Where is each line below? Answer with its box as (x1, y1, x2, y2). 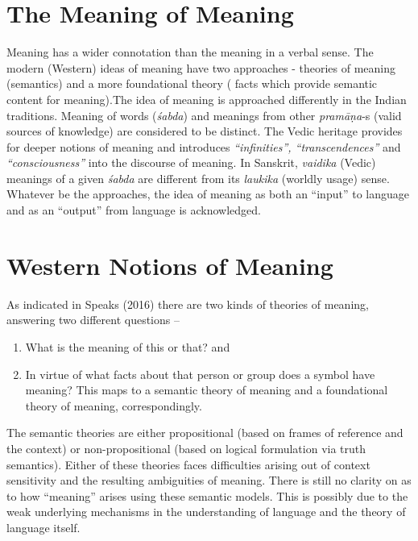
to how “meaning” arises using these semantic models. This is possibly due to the (6, 487, 408, 504)
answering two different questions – (6, 311, 180, 328)
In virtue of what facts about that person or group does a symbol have (25, 365, 375, 382)
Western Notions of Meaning (6, 248, 333, 281)
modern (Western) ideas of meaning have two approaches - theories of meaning (6, 59, 396, 76)
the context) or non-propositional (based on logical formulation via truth (6, 439, 366, 456)
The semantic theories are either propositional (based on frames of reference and (6, 424, 404, 441)
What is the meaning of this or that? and (25, 338, 230, 355)
